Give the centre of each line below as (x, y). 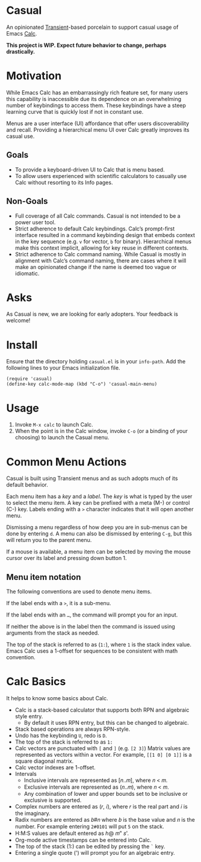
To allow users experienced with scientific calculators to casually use (101, 176)
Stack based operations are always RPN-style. (73, 729)
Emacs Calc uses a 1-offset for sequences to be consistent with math (92, 651)
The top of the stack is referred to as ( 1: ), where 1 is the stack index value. (99, 645)
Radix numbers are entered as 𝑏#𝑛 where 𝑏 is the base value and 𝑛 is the (105, 820)
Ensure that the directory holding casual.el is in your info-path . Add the (96, 362)
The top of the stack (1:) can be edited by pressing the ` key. (90, 846)
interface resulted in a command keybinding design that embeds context (105, 235)
